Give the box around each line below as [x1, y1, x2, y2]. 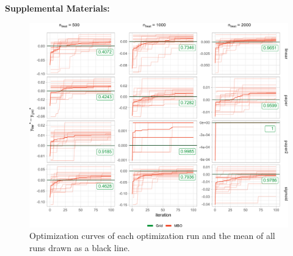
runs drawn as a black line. [29, 241, 130, 254]
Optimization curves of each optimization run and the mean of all [29, 229, 275, 242]
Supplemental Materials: [5, 2, 110, 14]
